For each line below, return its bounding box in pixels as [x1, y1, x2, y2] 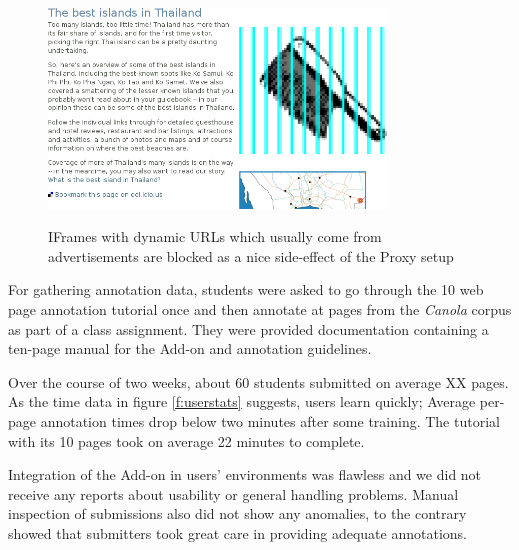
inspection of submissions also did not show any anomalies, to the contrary [8, 503, 467, 524]
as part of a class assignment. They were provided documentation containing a [8, 318, 489, 339]
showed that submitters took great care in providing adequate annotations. [8, 522, 467, 543]
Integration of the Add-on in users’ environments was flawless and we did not [8, 464, 482, 485]
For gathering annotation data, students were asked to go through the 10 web [8, 279, 484, 300]
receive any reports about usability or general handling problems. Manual [8, 483, 459, 504]
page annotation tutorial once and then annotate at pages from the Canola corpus [8, 298, 512, 319]
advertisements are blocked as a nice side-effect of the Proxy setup [48, 245, 454, 266]
